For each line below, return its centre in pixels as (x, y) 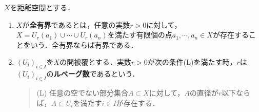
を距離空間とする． (42, 7)
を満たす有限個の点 (140, 35)
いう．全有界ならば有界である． (84, 44)
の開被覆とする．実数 (95, 62)
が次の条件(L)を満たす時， (192, 62)
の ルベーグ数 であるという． (93, 74)
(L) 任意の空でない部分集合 (82, 92)
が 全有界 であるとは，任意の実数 (76, 24)
